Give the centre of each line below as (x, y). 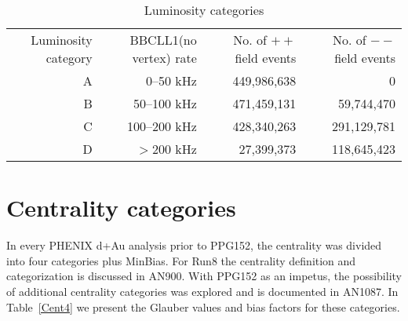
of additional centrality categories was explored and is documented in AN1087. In (202, 291)
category (69, 58)
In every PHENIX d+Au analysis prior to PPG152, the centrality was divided (194, 245)
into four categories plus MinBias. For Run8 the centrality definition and (181, 260)
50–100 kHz (165, 103)
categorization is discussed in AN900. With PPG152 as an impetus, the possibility (204, 276)
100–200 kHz (162, 126)
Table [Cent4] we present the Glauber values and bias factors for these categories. (203, 306)
